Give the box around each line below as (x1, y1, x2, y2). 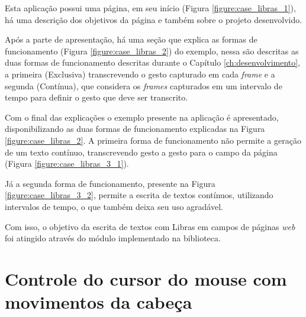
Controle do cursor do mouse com (5, 266, 287, 290)
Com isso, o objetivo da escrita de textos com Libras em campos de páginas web (5, 220, 295, 232)
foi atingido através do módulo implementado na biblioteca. (5, 232, 221, 244)
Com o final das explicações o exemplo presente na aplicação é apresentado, (5, 111, 279, 123)
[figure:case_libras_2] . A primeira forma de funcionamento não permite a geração (5, 134, 301, 146)
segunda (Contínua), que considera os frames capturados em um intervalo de (5, 79, 282, 92)
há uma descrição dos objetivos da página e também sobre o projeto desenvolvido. (5, 13, 302, 25)
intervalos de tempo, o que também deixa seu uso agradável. (5, 200, 223, 212)
